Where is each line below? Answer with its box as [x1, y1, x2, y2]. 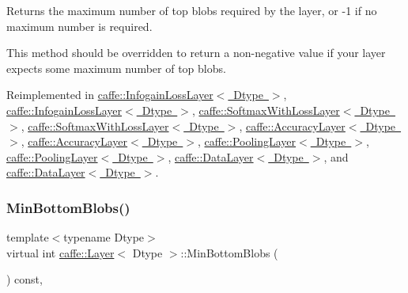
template [6, 229, 49, 245]
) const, [6, 271, 43, 287]
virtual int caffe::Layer [6, 244, 115, 261]
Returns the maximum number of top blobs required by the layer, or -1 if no [6, 2, 377, 18]
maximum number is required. [6, 17, 153, 34]
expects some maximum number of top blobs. [6, 59, 226, 76]
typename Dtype [63, 229, 145, 245]
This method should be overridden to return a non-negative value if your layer [6, 44, 386, 61]
